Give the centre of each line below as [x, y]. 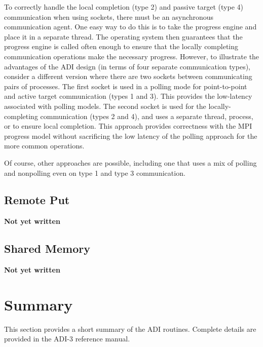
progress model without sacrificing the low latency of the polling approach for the [131, 136]
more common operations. [44, 146]
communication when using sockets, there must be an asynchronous [109, 16]
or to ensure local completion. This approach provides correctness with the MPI [128, 126]
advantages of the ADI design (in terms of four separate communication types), [127, 66]
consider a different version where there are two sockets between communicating [128, 76]
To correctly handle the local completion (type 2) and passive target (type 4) [124, 7]
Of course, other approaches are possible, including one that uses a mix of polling [130, 162]
